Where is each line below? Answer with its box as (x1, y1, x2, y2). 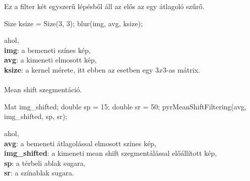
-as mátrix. (166, 64, 200, 75)
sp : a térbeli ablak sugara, (4, 157, 86, 168)
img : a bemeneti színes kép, (4, 44, 91, 55)
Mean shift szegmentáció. (4, 84, 82, 95)
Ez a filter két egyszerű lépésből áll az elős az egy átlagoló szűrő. (4, 1, 204, 11)
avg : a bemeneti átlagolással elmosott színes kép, (4, 138, 156, 148)
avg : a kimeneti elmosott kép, (4, 54, 97, 65)
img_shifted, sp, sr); (4, 111, 67, 122)
